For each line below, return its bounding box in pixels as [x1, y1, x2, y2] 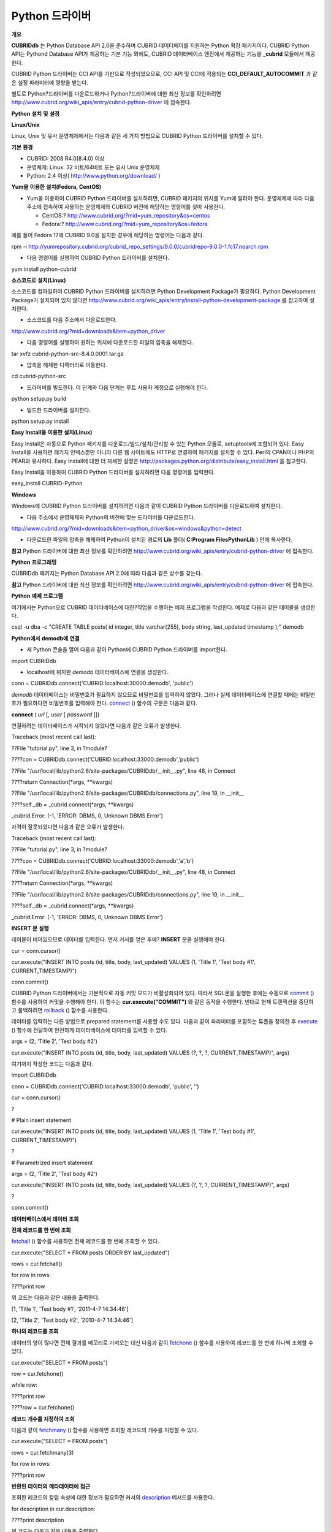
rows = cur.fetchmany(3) [11, 1449, 74, 1456]
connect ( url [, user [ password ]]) [11, 711, 100, 718]
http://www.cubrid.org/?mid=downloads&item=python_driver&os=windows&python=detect [11, 525, 242, 532]
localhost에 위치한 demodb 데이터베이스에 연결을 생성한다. [26, 668, 169, 675]
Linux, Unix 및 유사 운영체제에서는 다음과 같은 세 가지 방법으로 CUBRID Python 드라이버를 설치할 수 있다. [11, 132, 264, 140]
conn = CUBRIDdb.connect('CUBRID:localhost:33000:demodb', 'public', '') [11, 1082, 199, 1090]
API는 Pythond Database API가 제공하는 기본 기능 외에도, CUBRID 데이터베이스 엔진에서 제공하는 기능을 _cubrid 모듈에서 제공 [11, 50, 316, 58]
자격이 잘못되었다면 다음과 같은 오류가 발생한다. [11, 823, 125, 830]
